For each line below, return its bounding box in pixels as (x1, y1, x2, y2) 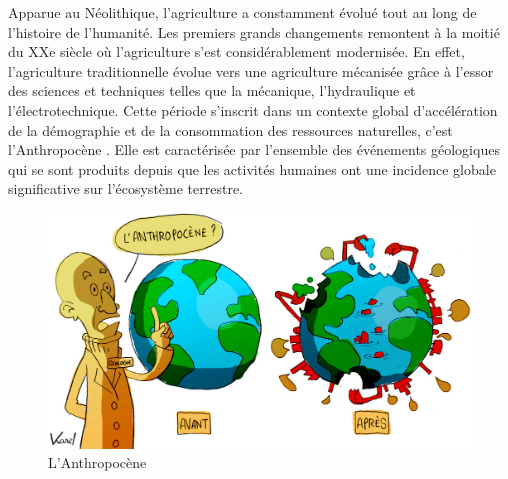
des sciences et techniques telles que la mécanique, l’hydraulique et (8, 80, 416, 101)
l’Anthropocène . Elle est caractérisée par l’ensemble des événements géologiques (8, 139, 500, 160)
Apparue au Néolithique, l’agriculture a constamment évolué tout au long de (8, 2, 477, 22)
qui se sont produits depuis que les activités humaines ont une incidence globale (8, 158, 496, 179)
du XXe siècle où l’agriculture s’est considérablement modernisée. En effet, (8, 41, 465, 62)
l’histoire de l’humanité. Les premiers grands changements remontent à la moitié (8, 21, 500, 42)
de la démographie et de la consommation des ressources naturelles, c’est (8, 119, 453, 140)
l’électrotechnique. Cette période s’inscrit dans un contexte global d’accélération (8, 99, 498, 120)
